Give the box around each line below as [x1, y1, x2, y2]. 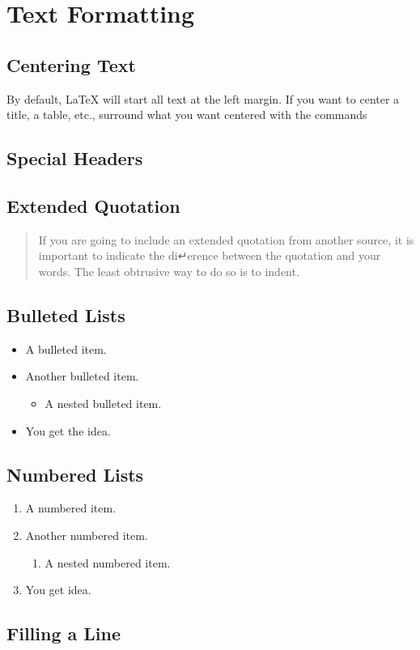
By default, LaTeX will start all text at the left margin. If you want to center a [6, 90, 400, 107]
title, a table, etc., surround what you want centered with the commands [6, 106, 367, 123]
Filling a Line [6, 621, 121, 646]
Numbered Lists [6, 461, 144, 486]
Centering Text [6, 52, 136, 77]
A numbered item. [25, 499, 117, 516]
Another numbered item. [25, 526, 148, 543]
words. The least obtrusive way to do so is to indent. [38, 262, 299, 279]
